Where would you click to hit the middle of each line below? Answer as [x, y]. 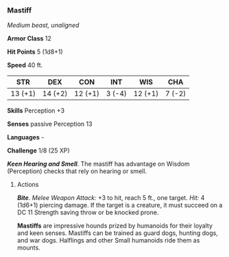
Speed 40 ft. [25, 65]
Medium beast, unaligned [43, 25]
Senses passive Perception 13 [50, 124]
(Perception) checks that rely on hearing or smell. [77, 171]
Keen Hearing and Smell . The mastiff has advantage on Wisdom [98, 164]
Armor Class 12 [29, 38]
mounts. [28, 248]
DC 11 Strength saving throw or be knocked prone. [88, 212]
